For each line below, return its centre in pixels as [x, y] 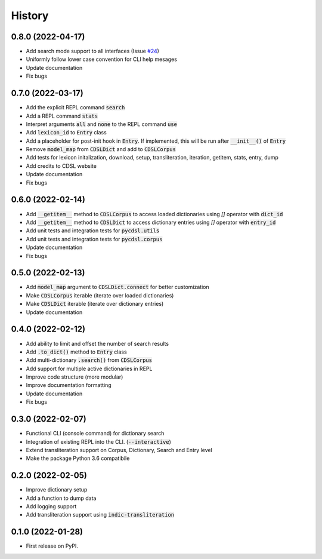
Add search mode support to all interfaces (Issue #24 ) [92, 51]
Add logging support [51, 506]
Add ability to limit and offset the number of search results [97, 343]
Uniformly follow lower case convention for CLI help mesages [101, 59]
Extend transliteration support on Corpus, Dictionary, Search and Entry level [119, 450]
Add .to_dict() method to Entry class [77, 352]
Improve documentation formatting [69, 385]
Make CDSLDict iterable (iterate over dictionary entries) [95, 304]
